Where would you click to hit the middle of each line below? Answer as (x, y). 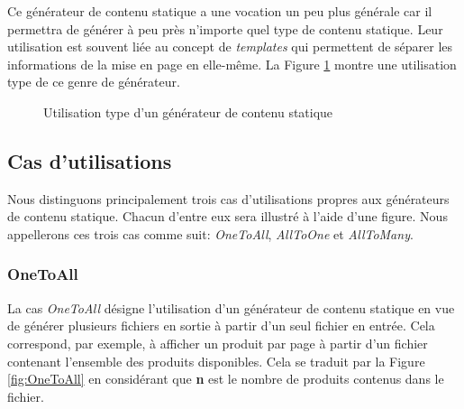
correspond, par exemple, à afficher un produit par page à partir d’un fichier (218, 343)
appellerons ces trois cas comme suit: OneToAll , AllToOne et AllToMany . (210, 233)
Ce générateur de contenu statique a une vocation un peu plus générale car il (220, 11)
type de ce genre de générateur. (94, 82)
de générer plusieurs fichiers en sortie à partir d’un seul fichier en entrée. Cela (221, 325)
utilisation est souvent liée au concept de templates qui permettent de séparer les (230, 46)
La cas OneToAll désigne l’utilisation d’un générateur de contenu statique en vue (231, 307)
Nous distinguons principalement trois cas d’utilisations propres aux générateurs (228, 198)
